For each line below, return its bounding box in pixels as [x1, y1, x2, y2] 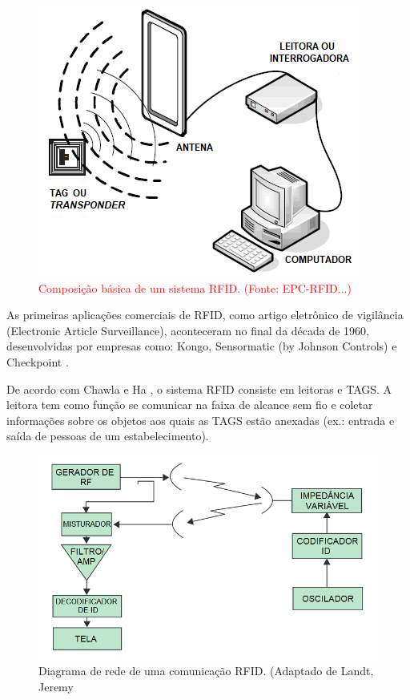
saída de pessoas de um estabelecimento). [6, 427, 209, 444]
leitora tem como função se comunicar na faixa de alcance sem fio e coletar [6, 396, 373, 413]
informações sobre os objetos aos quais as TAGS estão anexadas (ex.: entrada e [6, 411, 395, 428]
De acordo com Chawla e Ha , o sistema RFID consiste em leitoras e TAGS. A [6, 380, 392, 397]
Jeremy [38, 678, 74, 694]
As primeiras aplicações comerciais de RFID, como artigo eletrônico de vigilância [6, 306, 404, 323]
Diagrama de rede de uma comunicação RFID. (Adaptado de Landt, [38, 662, 374, 679]
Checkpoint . [6, 353, 69, 370]
